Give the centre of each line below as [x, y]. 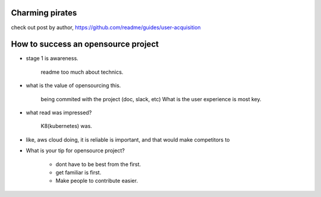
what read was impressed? [59, 112]
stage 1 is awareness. [52, 58]
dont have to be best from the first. [98, 164]
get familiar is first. [78, 172]
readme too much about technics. [82, 72]
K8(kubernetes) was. [66, 126]
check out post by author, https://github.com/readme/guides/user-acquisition [106, 27]
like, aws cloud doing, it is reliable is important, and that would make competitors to [128, 139]
